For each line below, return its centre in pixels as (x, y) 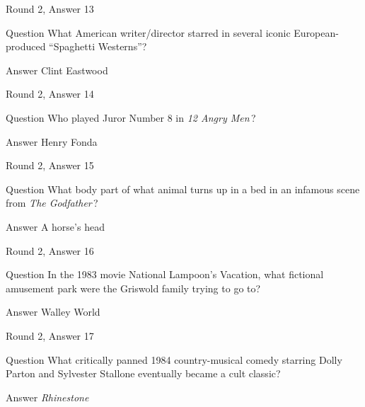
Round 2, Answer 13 (50, 8)
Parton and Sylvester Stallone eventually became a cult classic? (143, 373)
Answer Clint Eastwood (57, 70)
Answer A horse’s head (55, 226)
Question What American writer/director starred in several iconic (148, 32)
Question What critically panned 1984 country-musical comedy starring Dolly (174, 359)
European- (316, 32)
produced (26, 46)
